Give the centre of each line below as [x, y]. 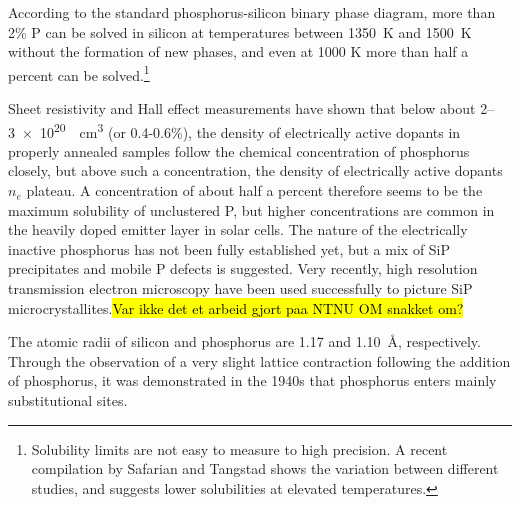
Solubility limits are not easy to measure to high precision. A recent [239, 448]
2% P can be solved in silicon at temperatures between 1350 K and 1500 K [240, 31]
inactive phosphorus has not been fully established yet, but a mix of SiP [229, 248]
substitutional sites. [68, 400]
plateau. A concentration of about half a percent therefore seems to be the [254, 190]
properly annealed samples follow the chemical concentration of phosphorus [239, 150]
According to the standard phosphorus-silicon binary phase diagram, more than [252, 12]
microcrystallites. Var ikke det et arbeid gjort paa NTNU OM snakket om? [236, 307]
